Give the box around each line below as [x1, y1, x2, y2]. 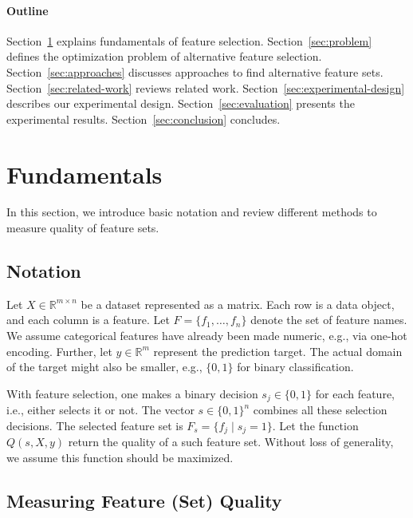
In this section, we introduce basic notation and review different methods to [6, 204, 377, 220]
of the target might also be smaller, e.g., [6, 358, 203, 375]
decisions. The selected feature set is [6, 417, 183, 433]
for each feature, [315, 385, 395, 401]
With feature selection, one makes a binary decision [6, 385, 258, 401]
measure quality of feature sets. [6, 219, 159, 236]
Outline [6, 2, 49, 18]
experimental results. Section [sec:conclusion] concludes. [6, 110, 281, 127]
